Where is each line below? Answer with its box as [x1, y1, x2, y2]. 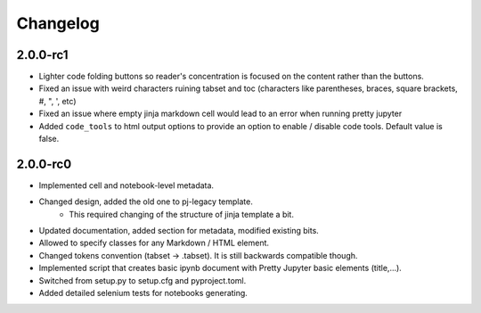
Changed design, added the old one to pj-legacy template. [38, 196, 253, 207]
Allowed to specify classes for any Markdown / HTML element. [38, 237, 270, 249]
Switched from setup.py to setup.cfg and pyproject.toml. [38, 275, 247, 285]
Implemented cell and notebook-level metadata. [38, 179, 214, 191]
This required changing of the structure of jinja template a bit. [69, 209, 294, 219]
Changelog [16, 13, 100, 33]
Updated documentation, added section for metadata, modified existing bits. [38, 226, 320, 236]
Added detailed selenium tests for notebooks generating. [38, 288, 249, 299]
